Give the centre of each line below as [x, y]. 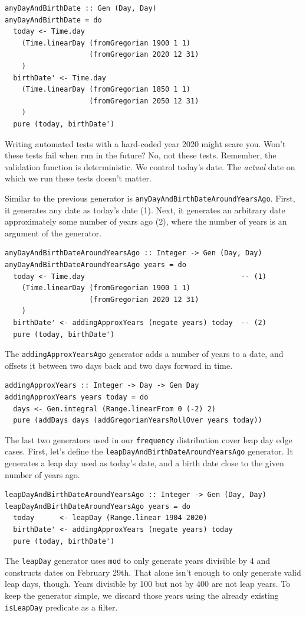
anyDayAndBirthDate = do [53, 20]
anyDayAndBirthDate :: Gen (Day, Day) [81, 8]
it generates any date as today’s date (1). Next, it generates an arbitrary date [145, 210]
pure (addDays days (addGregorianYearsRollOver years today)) [138, 420]
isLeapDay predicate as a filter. [61, 607]
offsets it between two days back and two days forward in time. [119, 365]
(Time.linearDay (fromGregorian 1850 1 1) [106, 90]
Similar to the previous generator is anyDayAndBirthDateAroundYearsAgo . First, [150, 198]
